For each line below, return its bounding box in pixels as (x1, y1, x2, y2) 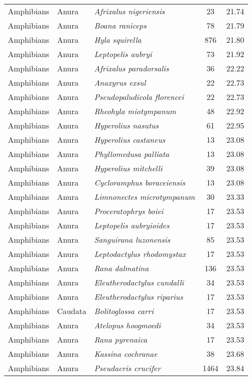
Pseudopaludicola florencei (94, 91, 184, 102)
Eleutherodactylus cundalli (94, 277, 184, 288)
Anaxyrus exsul (94, 77, 146, 88)
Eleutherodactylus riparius (94, 291, 183, 302)
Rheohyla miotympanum (94, 105, 176, 117)
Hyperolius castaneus (94, 134, 166, 145)
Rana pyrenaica (94, 334, 147, 345)
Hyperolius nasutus (94, 120, 159, 131)
